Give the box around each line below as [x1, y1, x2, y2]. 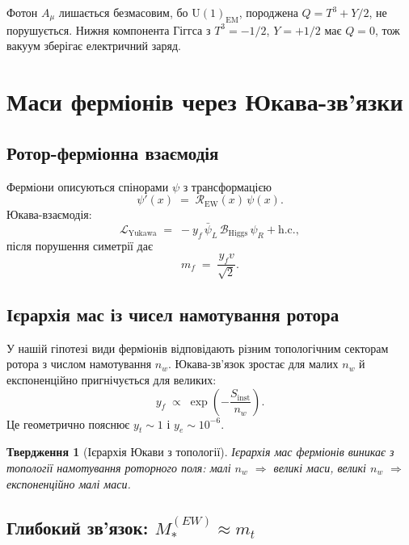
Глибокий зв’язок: [6, 514, 149, 539]
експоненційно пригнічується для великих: [6, 371, 217, 388]
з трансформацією [183, 178, 272, 195]
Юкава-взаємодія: [6, 206, 92, 223]
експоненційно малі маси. [6, 475, 131, 492]
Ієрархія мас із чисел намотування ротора [6, 301, 339, 326]
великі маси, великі [273, 459, 366, 476]
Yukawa [128, 229, 157, 238]
